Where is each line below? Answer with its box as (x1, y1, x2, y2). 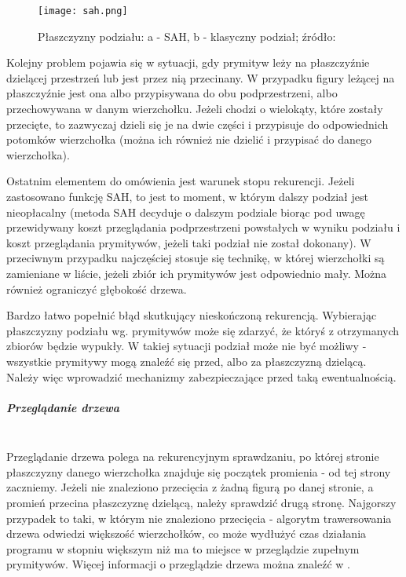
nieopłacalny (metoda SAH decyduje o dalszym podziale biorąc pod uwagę (6, 203, 365, 220)
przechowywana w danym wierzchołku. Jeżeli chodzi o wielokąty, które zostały (6, 100, 383, 117)
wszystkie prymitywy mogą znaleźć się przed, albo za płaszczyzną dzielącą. (6, 352, 367, 369)
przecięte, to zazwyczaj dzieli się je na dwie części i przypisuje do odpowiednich (6, 115, 389, 132)
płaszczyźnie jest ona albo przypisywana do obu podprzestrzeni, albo (6, 85, 338, 101)
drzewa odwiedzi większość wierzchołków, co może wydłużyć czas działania (6, 525, 367, 542)
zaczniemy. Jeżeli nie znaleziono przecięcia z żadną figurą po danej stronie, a (6, 479, 374, 495)
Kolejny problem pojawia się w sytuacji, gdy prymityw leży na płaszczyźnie (6, 54, 370, 71)
